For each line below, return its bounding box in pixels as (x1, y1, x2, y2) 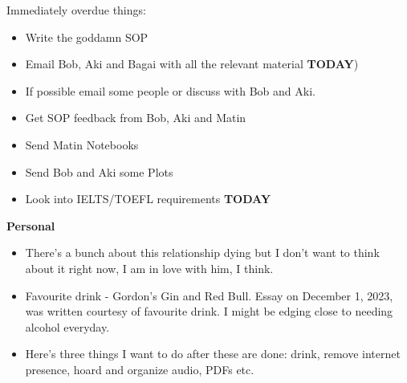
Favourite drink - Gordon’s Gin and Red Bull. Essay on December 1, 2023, (25, 287, 393, 304)
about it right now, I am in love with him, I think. (25, 259, 274, 276)
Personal (6, 217, 55, 234)
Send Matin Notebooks (25, 136, 139, 153)
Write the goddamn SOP (25, 28, 149, 45)
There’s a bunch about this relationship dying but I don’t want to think (25, 244, 380, 261)
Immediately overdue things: (6, 2, 146, 18)
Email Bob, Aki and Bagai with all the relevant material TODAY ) (25, 55, 359, 72)
